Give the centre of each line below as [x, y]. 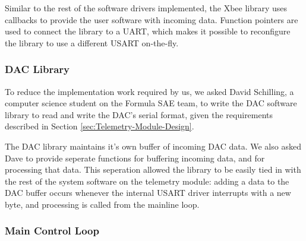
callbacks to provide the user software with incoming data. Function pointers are [152, 19]
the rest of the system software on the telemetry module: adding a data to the [147, 181]
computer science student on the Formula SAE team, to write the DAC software [151, 103]
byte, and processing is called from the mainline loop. [102, 204]
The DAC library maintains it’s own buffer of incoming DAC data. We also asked [153, 146]
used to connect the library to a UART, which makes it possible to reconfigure [148, 31]
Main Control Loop [52, 231]
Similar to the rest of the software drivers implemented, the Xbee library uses [146, 8]
